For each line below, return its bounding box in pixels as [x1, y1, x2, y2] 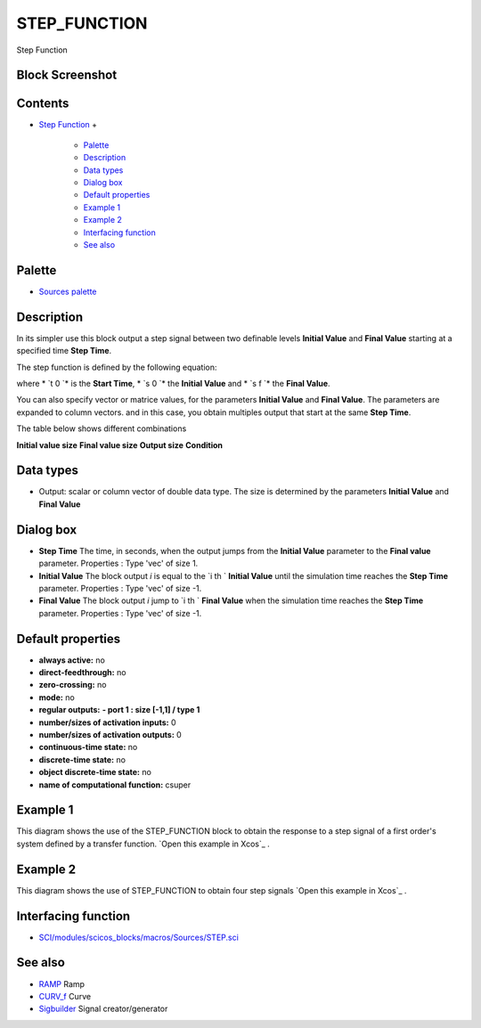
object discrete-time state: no [38, 767, 151, 778]
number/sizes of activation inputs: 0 [38, 717, 177, 728]
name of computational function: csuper [38, 779, 192, 790]
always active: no [38, 655, 106, 665]
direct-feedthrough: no [38, 666, 126, 677]
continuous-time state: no [38, 742, 138, 753]
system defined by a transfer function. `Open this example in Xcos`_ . [16, 838, 271, 849]
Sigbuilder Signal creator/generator [38, 1003, 168, 1015]
